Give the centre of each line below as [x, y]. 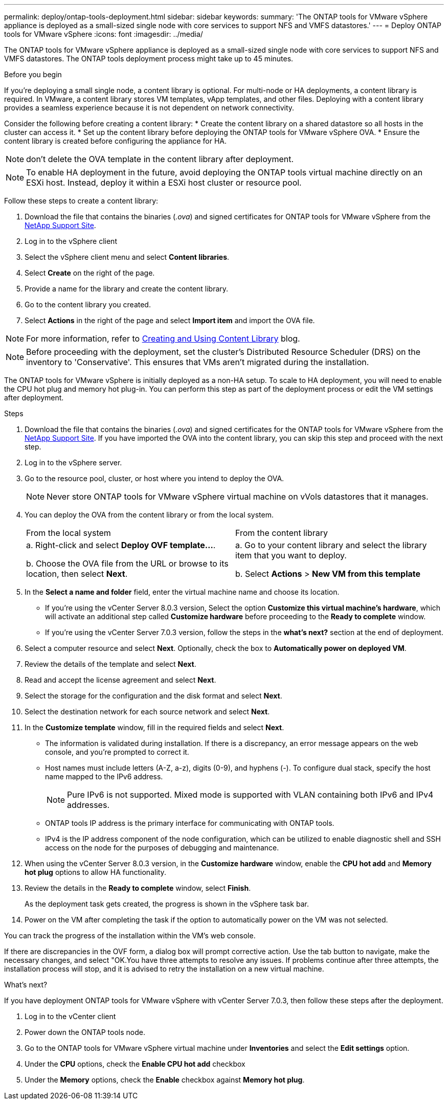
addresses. [88, 805]
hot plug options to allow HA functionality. [95, 872]
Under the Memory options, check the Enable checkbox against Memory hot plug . [165, 1080]
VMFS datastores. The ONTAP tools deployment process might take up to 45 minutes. [149, 59]
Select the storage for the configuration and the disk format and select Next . [153, 696]
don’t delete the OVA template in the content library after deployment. [160, 159]
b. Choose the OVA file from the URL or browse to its [127, 564]
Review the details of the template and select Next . [110, 664]
